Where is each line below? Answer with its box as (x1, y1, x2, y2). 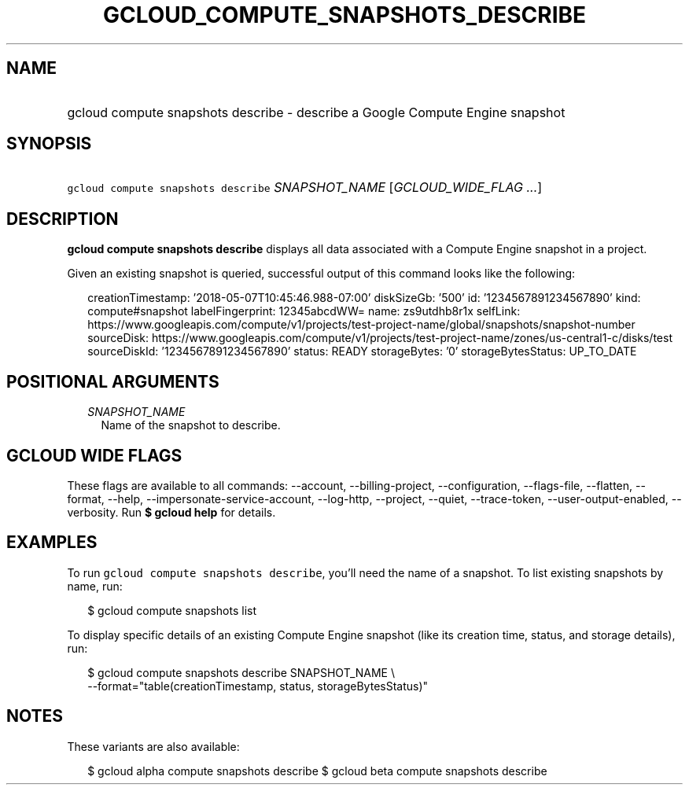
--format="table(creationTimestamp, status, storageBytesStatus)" (87, 679, 429, 693)
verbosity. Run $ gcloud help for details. (67, 505, 276, 519)
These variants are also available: (67, 739, 240, 753)
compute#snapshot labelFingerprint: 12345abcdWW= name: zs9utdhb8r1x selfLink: (87, 304, 521, 318)
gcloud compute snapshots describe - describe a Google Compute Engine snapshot (67, 104, 566, 120)
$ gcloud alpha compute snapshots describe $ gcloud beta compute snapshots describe (87, 763, 547, 778)
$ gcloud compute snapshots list (87, 603, 256, 617)
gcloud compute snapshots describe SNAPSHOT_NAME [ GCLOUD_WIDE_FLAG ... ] (67, 179, 543, 196)
